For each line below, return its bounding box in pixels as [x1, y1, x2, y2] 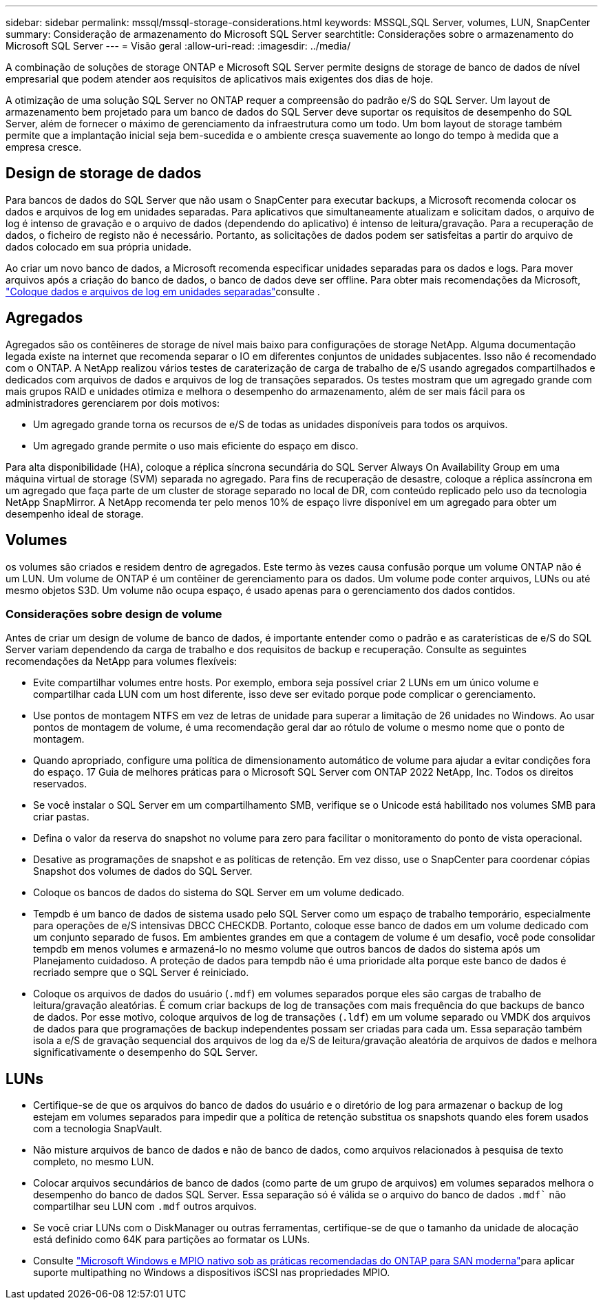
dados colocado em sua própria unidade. [6, 240, 191, 253]
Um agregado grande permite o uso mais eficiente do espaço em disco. [33, 439, 359, 452]
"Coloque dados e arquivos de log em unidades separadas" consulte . [6, 285, 320, 297]
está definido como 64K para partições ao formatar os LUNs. [33, 1233, 310, 1246]
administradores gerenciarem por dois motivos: [6, 396, 220, 409]
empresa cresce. [6, 141, 82, 153]
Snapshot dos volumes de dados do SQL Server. [33, 865, 253, 878]
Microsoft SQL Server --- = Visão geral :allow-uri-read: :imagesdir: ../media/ [6, 40, 351, 52]
